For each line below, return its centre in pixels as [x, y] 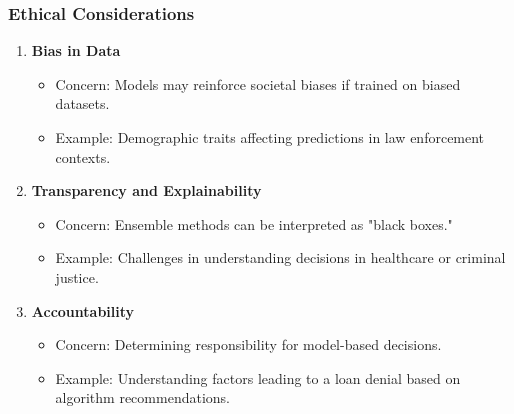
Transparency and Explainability [146, 190]
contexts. [83, 156]
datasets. [82, 103]
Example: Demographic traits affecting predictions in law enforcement [270, 137]
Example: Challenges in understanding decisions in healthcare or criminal [280, 257]
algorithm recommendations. [142, 397]
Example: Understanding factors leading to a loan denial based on [258, 377]
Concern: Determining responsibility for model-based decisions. [248, 344]
